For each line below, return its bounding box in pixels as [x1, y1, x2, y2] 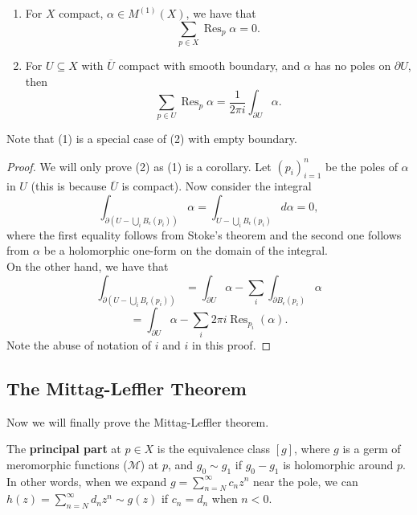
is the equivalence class [157, 440, 271, 457]
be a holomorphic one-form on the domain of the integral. [43, 242, 328, 259]
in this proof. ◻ [192, 336, 272, 353]
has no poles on [314, 56, 391, 73]
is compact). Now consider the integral [121, 178, 312, 194]
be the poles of [325, 157, 398, 174]
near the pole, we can [253, 472, 358, 489]
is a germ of [342, 440, 401, 457]
